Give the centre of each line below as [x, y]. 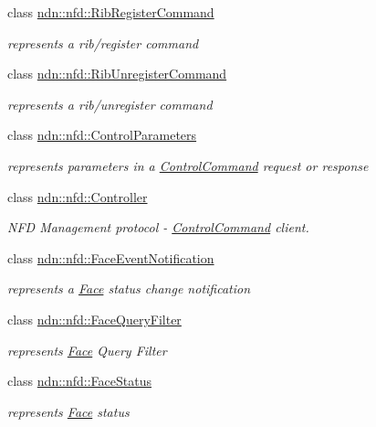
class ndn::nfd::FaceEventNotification [111, 257]
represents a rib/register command [103, 43]
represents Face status [68, 411]
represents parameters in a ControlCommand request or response [188, 165]
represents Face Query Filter [87, 350]
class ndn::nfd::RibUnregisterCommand [117, 74]
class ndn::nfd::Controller [78, 196]
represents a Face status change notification [129, 288]
